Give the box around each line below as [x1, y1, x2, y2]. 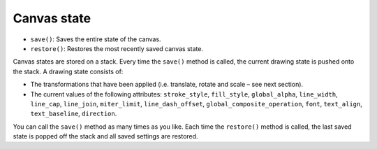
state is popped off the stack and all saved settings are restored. [13, 132, 198, 141]
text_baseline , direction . [30, 109, 117, 118]
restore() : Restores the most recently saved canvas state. [30, 44, 204, 52]
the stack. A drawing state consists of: [13, 67, 124, 76]
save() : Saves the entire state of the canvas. [30, 35, 161, 43]
